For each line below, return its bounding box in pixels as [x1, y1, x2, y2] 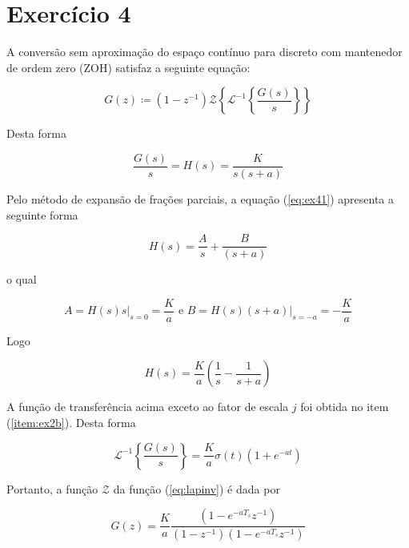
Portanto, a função [6, 480, 98, 497]
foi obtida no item [300, 398, 389, 415]
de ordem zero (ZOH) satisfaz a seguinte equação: [6, 58, 251, 75]
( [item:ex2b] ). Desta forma [6, 414, 136, 431]
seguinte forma [6, 206, 78, 223]
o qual [6, 271, 37, 288]
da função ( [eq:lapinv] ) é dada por [113, 480, 280, 497]
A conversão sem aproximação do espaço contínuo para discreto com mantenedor [6, 43, 403, 60]
